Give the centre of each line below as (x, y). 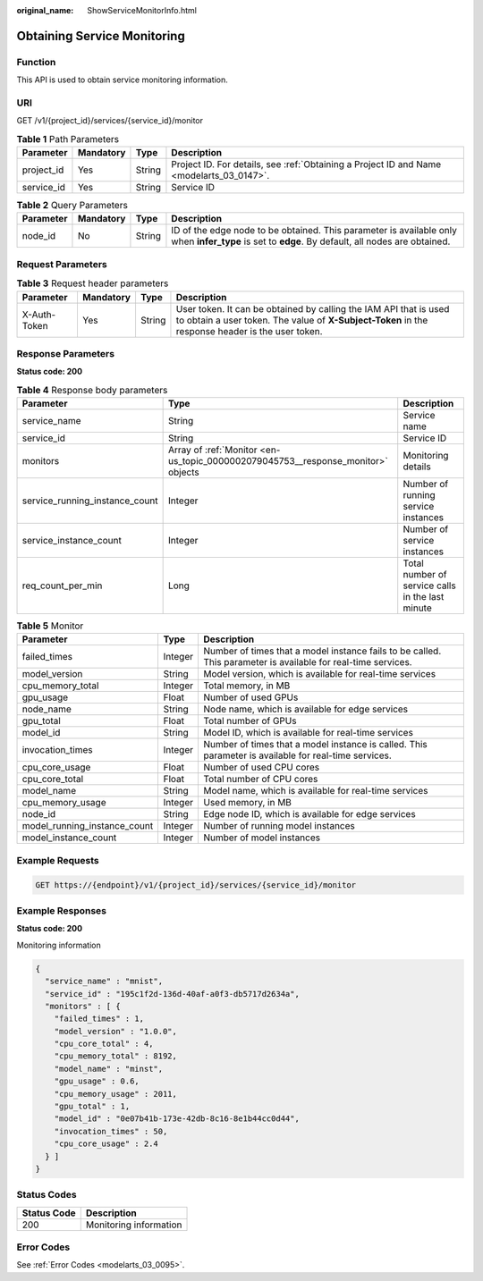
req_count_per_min (62, 586)
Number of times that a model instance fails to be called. (322, 651)
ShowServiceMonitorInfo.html (142, 10)
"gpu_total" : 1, (92, 1107)
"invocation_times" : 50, (111, 1131)
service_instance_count (72, 541)
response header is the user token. (249, 331)
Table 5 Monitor (50, 626)
